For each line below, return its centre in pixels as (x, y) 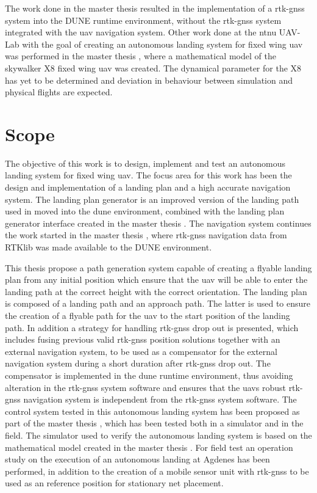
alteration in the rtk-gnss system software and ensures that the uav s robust (145, 387)
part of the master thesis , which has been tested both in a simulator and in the (154, 423)
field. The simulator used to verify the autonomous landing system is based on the (158, 435)
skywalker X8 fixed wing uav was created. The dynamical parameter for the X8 (153, 68)
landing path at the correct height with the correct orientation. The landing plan (156, 291)
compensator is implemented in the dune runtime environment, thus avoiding (149, 375)
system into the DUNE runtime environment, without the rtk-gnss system (143, 20)
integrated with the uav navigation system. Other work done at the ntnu (141, 32)
